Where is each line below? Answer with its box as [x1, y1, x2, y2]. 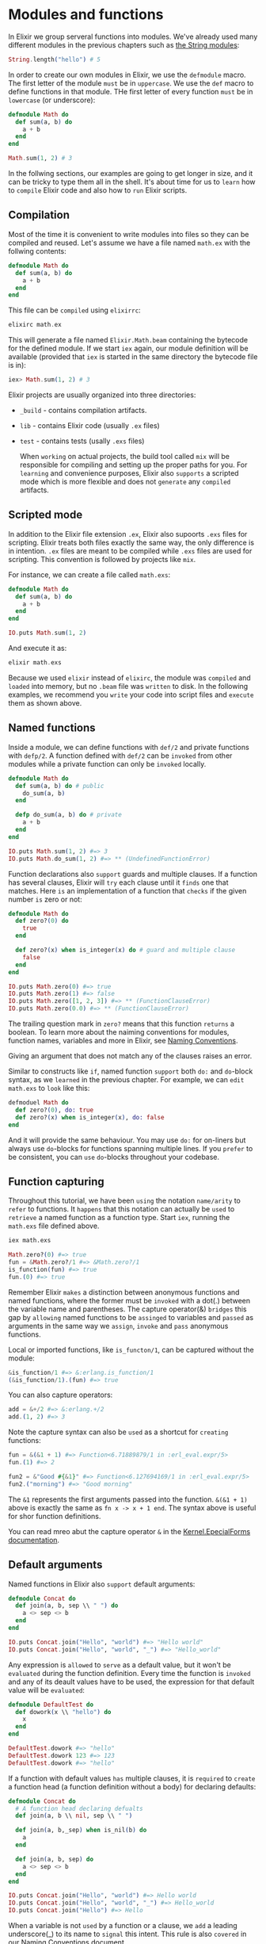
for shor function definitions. [8, 1511, 101, 1521]
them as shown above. [8, 698, 82, 707]
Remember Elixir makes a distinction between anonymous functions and [8, 1287, 240, 1297]
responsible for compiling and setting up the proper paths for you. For [19, 460, 248, 469]
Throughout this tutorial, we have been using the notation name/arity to [8, 1196, 241, 1206]
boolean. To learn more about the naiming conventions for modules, [8, 1027, 230, 1036]
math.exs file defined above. [8, 1221, 100, 1230]
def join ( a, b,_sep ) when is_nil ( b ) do [15, 1826, 147, 1835]
